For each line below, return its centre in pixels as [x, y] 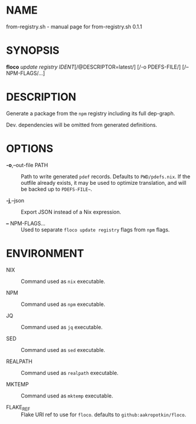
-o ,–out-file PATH [27, 165]
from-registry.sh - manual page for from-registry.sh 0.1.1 [74, 27]
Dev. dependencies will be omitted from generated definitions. [82, 125]
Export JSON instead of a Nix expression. [71, 212]
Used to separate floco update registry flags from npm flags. [95, 229]
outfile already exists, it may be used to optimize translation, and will [104, 182]
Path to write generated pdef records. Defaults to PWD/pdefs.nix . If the [106, 176]
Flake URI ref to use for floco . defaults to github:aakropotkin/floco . [104, 415]
